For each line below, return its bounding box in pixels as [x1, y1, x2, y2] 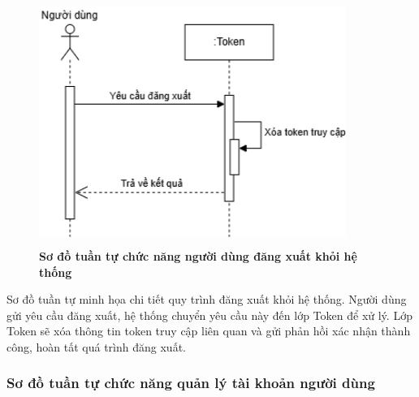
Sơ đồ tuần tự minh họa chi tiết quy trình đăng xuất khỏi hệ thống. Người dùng [6, 291, 407, 308]
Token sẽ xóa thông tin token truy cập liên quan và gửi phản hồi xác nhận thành [6, 322, 411, 339]
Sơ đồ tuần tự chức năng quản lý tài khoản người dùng [6, 373, 375, 393]
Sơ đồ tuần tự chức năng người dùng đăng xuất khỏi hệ [39, 247, 357, 264]
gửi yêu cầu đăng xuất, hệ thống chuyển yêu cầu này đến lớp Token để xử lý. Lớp [6, 306, 413, 323]
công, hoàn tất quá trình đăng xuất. [6, 338, 186, 355]
